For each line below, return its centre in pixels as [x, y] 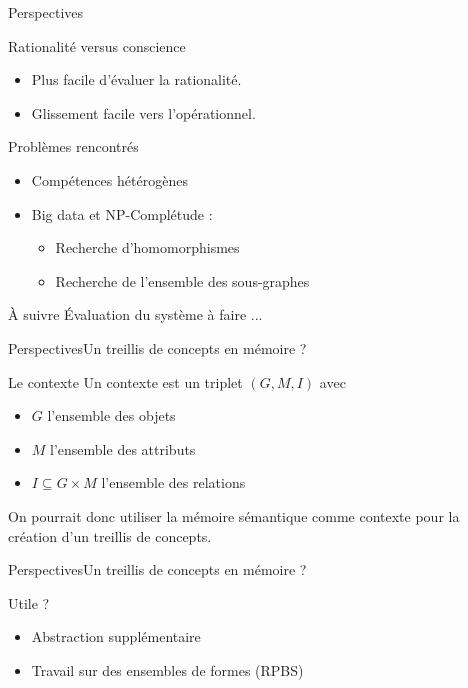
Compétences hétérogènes [109, 179]
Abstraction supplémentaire [116, 636]
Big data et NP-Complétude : [122, 213]
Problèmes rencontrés [73, 146]
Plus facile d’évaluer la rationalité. [136, 79]
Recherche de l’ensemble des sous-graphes [182, 280]
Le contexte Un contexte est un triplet [125, 381]
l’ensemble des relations [173, 482]
